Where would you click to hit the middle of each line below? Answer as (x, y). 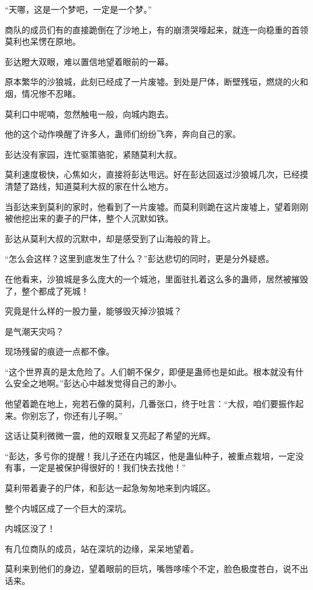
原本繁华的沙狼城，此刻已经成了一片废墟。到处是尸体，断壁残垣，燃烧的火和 (156, 82)
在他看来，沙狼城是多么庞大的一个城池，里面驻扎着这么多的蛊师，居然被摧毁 (156, 278)
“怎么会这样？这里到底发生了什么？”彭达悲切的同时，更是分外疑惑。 (140, 259)
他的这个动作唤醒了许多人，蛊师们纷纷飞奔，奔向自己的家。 (123, 134)
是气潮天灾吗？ (34, 331)
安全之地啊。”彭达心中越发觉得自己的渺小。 (97, 383)
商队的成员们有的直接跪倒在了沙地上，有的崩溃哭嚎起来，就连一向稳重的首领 (156, 29)
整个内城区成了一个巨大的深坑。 (68, 508)
